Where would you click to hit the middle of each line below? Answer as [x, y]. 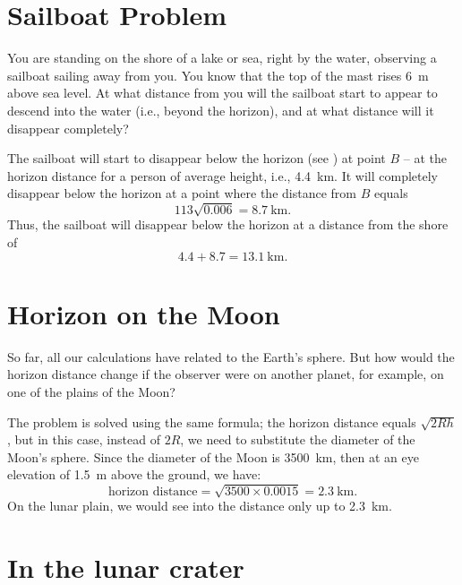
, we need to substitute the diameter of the [298, 439]
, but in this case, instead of [84, 439]
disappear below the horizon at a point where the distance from [182, 193]
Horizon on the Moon [144, 313]
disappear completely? [68, 128]
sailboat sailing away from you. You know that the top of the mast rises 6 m [218, 75]
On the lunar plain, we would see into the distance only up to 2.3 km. [200, 506]
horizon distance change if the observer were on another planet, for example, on [226, 374]
